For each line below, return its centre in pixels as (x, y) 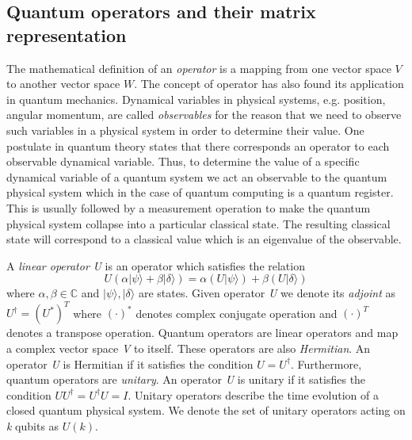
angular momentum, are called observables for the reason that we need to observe (204, 115)
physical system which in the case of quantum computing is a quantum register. (200, 192)
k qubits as (33, 425)
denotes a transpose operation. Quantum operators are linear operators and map (202, 333)
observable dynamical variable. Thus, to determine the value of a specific (183, 161)
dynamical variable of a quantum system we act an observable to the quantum (197, 176)
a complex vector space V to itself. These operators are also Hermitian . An (189, 348)
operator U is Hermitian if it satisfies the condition (130, 363)
